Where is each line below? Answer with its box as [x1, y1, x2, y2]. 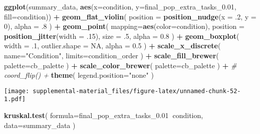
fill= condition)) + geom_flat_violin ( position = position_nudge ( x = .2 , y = [4, 11, 256, 21]
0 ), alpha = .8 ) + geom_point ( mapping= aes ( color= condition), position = [4, 21, 244, 31]
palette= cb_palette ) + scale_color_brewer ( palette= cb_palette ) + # [4, 60, 237, 70]
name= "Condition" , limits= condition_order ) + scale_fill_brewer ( [4, 50, 219, 60]
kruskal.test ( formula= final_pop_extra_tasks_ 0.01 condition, [4, 110, 203, 121]
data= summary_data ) [4, 120, 76, 130]
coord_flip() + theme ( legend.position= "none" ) [4, 70, 154, 80]
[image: [4, 87, 30, 95]
